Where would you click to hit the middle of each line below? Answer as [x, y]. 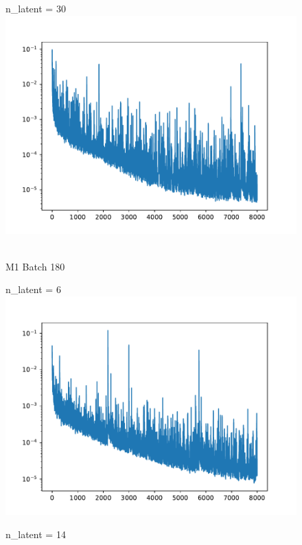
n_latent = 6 [33, 289]
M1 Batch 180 [35, 266]
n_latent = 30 [36, 8]
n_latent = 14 [36, 534]
